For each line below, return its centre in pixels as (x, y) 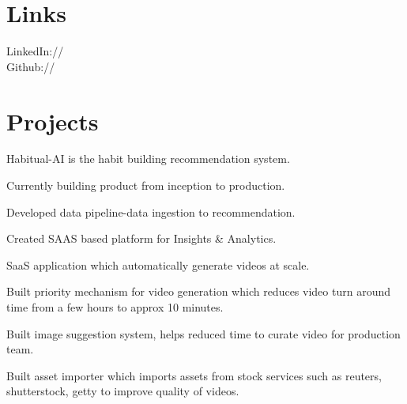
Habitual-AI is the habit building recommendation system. (148, 159)
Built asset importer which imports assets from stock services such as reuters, (194, 375)
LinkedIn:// (35, 51)
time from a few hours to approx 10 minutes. (115, 307)
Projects (53, 121)
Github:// (31, 66)
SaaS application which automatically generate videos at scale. (158, 264)
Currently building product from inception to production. (146, 185)
